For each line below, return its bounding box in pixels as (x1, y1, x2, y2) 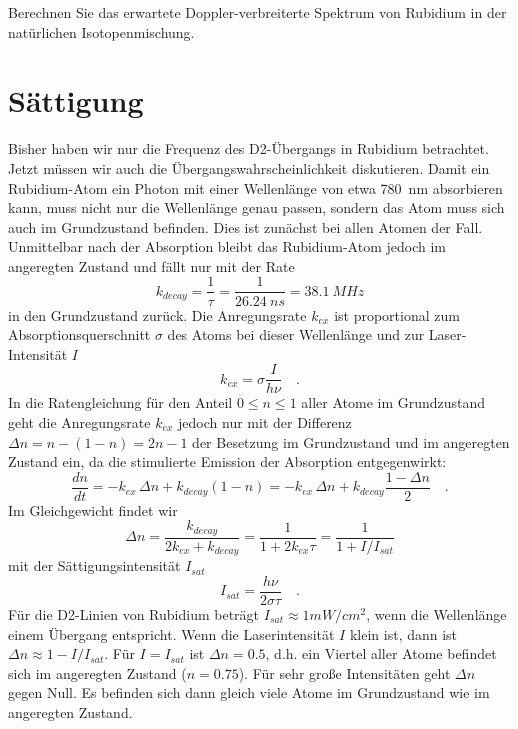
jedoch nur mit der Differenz (178, 411, 352, 432)
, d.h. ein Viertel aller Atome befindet (265, 643, 497, 664)
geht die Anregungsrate (8, 411, 151, 432)
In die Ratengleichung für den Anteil (8, 392, 233, 413)
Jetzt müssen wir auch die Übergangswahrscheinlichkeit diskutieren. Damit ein (8, 157, 490, 178)
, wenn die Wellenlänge (366, 604, 507, 624)
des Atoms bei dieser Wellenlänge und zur (167, 324, 425, 345)
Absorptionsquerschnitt (8, 324, 151, 345)
